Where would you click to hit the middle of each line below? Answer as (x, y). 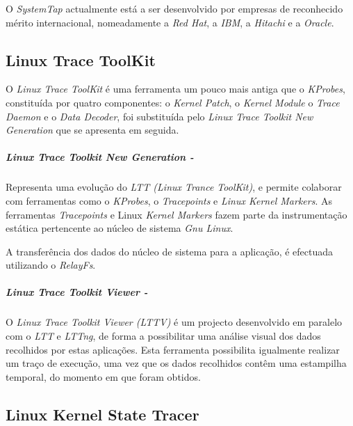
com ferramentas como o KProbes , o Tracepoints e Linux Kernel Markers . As (169, 200)
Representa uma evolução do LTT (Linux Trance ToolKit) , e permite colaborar (174, 187)
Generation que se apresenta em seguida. (92, 130)
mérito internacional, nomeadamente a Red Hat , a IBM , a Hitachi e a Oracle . (170, 22)
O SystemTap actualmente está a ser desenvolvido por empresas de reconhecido (174, 8)
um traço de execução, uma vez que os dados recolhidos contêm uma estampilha (176, 363)
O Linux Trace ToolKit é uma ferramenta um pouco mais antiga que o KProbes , (175, 89)
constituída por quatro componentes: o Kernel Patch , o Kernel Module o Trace (173, 102)
